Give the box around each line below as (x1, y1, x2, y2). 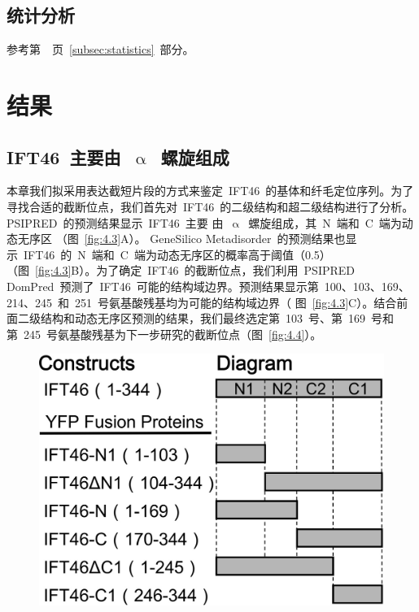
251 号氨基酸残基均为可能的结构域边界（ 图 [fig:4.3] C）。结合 (74, 293, 397, 310)
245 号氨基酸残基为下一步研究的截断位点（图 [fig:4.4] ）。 (23, 325, 322, 342)
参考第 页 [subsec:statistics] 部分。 (7, 41, 194, 58)
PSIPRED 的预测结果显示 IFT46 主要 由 (7, 214, 224, 231)
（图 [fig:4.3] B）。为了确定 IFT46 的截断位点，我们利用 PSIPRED (7, 262, 356, 279)
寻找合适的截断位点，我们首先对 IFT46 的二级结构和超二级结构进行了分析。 (7, 197, 414, 215)
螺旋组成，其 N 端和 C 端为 (248, 214, 402, 231)
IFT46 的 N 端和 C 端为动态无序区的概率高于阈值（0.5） (23, 245, 331, 263)
